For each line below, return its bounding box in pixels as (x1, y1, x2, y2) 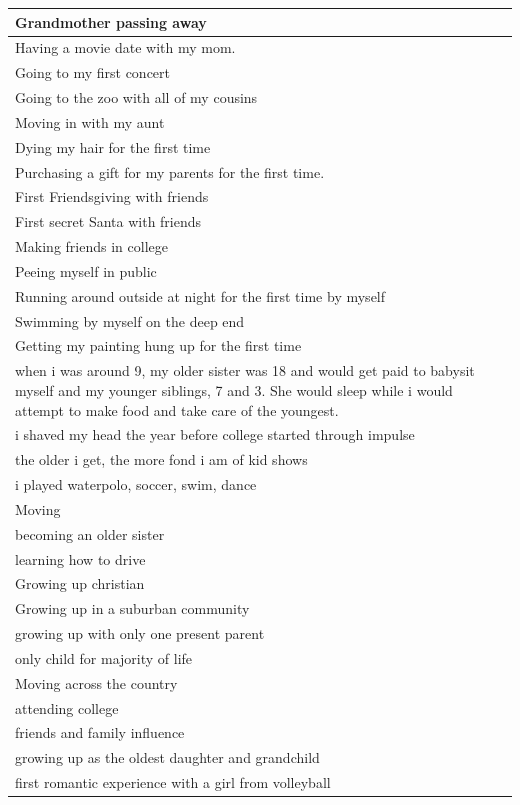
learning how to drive (15, 548, 146, 569)
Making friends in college (15, 236, 168, 257)
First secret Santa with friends (15, 211, 202, 232)
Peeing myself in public (15, 260, 157, 281)
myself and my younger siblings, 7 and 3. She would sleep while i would (15, 379, 453, 400)
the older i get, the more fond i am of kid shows (15, 449, 308, 470)
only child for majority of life (15, 647, 193, 668)
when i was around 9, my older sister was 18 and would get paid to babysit (15, 360, 475, 381)
